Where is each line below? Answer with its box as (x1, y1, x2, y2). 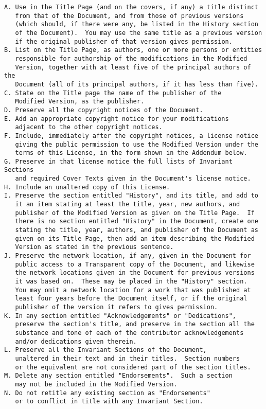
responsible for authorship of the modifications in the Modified (15, 55, 247, 62)
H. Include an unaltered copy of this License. (4, 183, 170, 191)
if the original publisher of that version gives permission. (15, 38, 233, 45)
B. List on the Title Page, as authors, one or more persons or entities (4, 46, 262, 54)
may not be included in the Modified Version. (15, 380, 178, 388)
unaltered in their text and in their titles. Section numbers (15, 354, 240, 362)
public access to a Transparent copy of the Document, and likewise (15, 260, 255, 268)
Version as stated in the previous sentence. (15, 243, 174, 251)
